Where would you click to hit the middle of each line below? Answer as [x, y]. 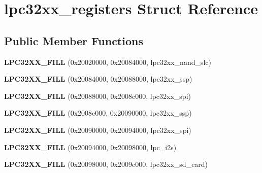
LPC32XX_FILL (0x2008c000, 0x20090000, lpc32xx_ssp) [98, 113]
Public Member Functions [74, 40]
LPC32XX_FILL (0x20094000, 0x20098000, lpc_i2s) [90, 147]
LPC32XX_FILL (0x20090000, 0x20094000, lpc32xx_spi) [98, 130]
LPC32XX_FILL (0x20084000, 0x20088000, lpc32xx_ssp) [98, 79]
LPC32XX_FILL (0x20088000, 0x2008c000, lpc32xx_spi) [97, 96]
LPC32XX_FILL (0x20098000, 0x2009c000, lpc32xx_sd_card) [106, 164]
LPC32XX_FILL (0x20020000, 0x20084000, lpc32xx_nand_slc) [108, 62]
